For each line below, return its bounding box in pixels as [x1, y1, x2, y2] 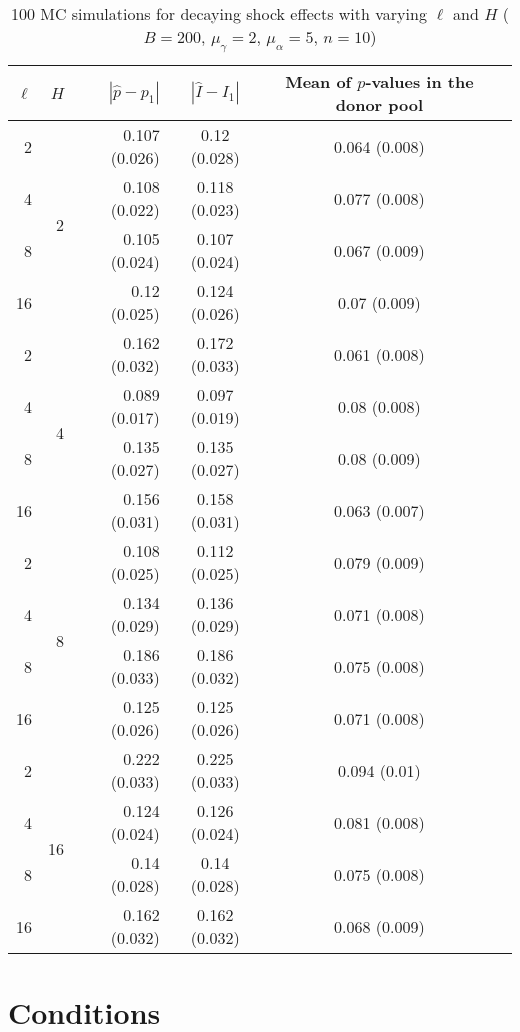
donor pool [335, 93, 424, 117]
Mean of [285, 70, 352, 94]
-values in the [365, 70, 474, 94]
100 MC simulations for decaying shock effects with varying [10, 2, 427, 25]
